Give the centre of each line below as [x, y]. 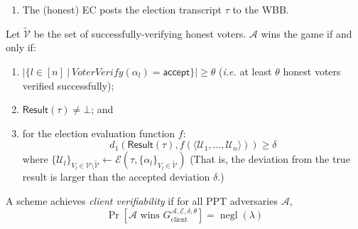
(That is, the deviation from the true [270, 159]
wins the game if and [307, 33]
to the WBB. [261, 9]
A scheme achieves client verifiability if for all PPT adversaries [142, 200]
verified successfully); [68, 85]
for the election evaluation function [99, 133]
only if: [21, 47]
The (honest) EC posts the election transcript [122, 9]
